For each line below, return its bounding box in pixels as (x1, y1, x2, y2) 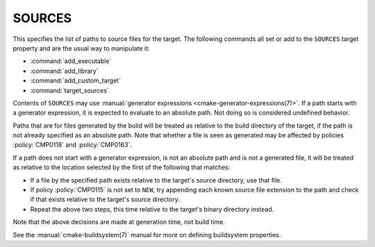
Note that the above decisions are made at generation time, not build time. (12, 218, 226, 226)
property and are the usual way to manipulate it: (12, 44, 150, 52)
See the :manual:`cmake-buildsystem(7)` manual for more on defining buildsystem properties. (12, 230, 281, 239)
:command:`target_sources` (30, 86, 109, 94)
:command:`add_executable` (30, 57, 112, 65)
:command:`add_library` (30, 67, 99, 75)
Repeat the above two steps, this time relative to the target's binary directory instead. (30, 205, 274, 213)
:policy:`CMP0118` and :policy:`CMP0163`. (12, 141, 132, 149)
